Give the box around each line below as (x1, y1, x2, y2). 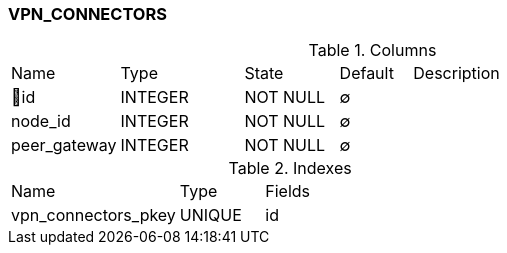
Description (413, 63, 500, 84)
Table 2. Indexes (228, 158, 352, 179)
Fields (265, 181, 311, 202)
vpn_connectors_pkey (11, 205, 176, 226)
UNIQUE (179, 205, 242, 226)
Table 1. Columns (308, 40, 437, 61)
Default (339, 63, 394, 84)
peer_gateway (11, 135, 117, 156)
